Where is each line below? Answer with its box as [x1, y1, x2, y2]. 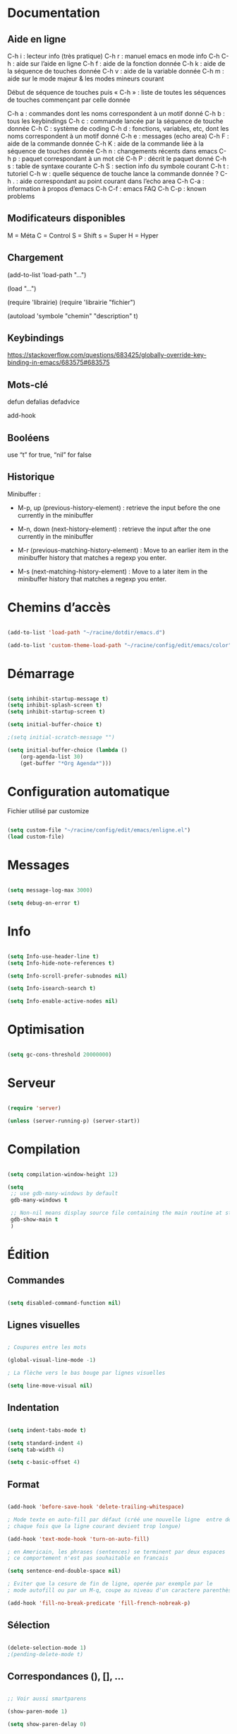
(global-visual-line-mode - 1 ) [7, 1356, 97, 1364]
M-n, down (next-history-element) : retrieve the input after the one [17, 525, 211, 533]
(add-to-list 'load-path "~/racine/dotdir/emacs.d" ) [7, 629, 166, 636]
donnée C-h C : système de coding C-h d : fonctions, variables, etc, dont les [7, 124, 229, 132]
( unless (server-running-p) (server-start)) [7, 1117, 140, 1124]
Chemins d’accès [7, 600, 111, 616]
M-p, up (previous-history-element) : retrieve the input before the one [17, 504, 221, 512]
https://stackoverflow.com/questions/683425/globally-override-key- [7, 351, 207, 359]
